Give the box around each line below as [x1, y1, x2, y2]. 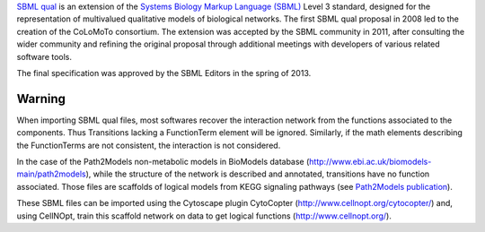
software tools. [16, 51, 72, 62]
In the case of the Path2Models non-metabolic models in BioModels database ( [16, 157, 310, 168]
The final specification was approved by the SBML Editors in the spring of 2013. [16, 67, 312, 78]
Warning [16, 90, 66, 107]
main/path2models [16, 168, 86, 179]
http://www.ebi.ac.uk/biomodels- [308, 157, 432, 168]
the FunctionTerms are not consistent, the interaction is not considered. [16, 140, 281, 150]
